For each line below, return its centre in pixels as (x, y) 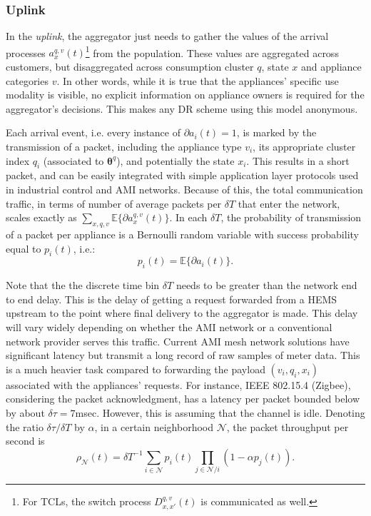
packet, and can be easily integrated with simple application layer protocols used (182, 175)
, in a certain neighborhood (154, 426)
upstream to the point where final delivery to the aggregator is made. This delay (182, 313)
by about (25, 412)
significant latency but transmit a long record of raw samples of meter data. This (183, 355)
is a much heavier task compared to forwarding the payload (136, 369)
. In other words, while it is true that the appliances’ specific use (198, 80)
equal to (24, 248)
